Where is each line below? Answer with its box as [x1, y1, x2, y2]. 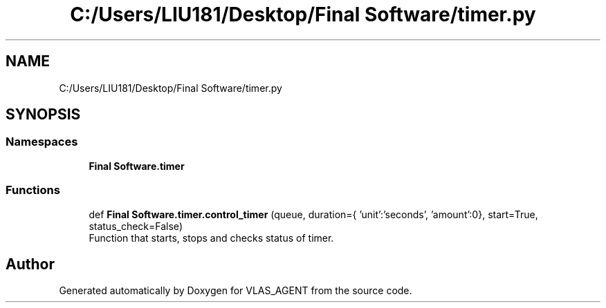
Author [6, 255, 55, 273]
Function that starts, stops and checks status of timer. [89, 231, 334, 244]
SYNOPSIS [6, 106, 81, 124]
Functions [6, 183, 60, 198]
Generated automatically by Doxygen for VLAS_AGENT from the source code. [59, 285, 412, 297]
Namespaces [6, 135, 78, 149]
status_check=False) [89, 220, 183, 232]
